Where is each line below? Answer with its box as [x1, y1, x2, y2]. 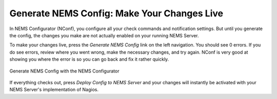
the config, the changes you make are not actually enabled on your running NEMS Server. [9, 32, 200, 38]
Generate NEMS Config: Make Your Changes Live [9, 8, 223, 19]
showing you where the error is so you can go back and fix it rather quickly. [9, 56, 169, 62]
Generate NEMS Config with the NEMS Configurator [9, 68, 120, 74]
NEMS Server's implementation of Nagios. [9, 87, 98, 93]
